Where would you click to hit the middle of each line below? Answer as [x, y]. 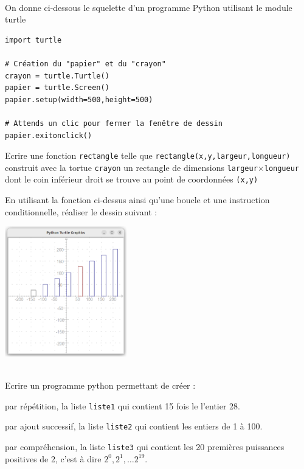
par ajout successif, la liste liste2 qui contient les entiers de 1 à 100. [134, 426]
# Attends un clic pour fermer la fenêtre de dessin [114, 123]
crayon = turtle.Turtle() [57, 76]
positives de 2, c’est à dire [53, 458]
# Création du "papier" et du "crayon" [85, 64]
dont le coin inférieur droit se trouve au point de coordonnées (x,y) [132, 179]
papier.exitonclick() [49, 135]
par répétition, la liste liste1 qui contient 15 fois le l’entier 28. [123, 405]
